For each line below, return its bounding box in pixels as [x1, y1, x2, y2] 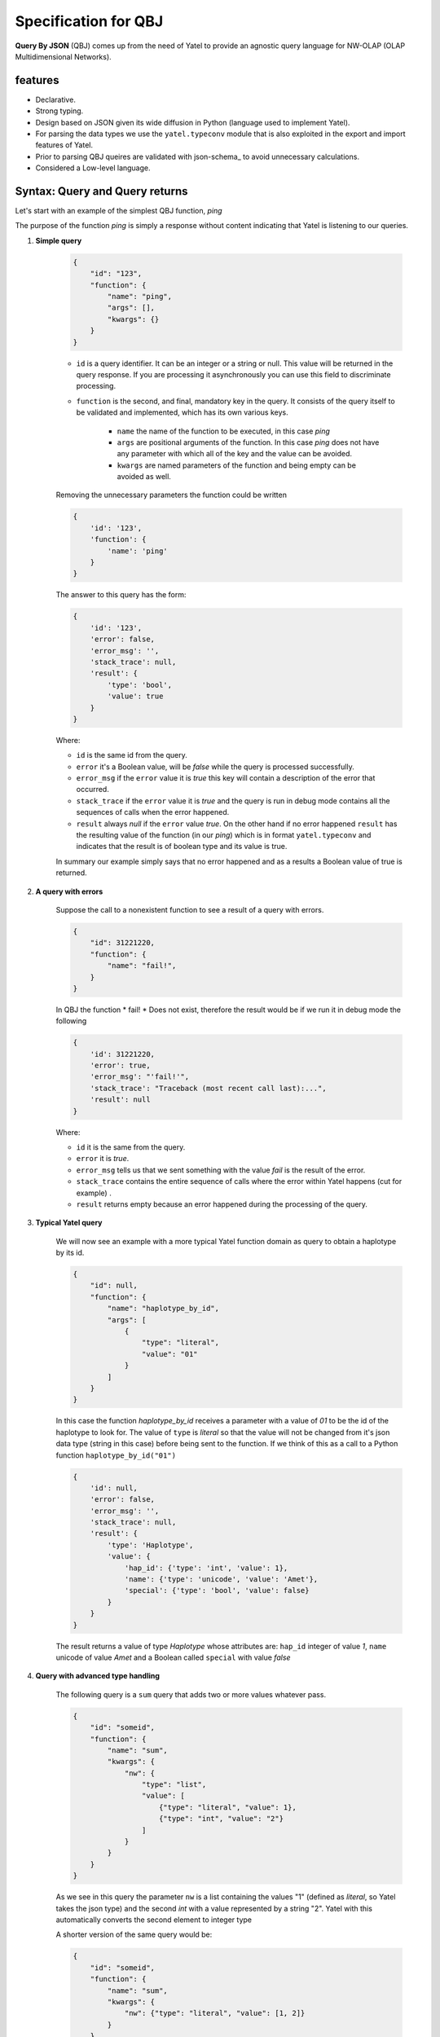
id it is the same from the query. [76, 1142, 186, 1152]
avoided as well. [117, 472, 171, 482]
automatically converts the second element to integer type [55, 1915, 253, 1925]
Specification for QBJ [15, 12, 164, 30]
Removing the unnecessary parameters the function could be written [55, 490, 287, 500]
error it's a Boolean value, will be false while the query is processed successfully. [76, 762, 354, 772]
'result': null [90, 1095, 151, 1104]
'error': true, [90, 1061, 151, 1071]
